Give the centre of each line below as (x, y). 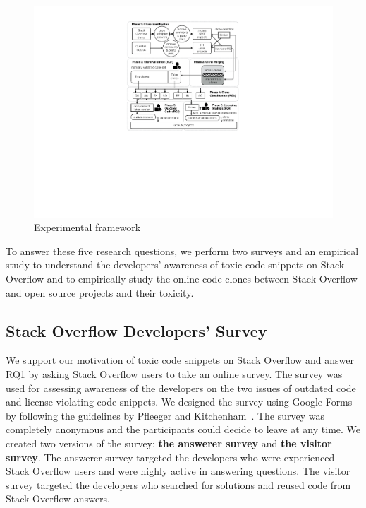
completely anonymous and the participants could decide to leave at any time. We (183, 429)
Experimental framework (87, 227)
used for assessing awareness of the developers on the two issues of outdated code (181, 388)
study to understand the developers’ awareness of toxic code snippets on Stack (175, 265)
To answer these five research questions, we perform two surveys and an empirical (182, 250)
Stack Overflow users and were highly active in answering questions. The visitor (178, 471)
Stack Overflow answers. (58, 498)
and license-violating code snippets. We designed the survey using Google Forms (179, 402)
